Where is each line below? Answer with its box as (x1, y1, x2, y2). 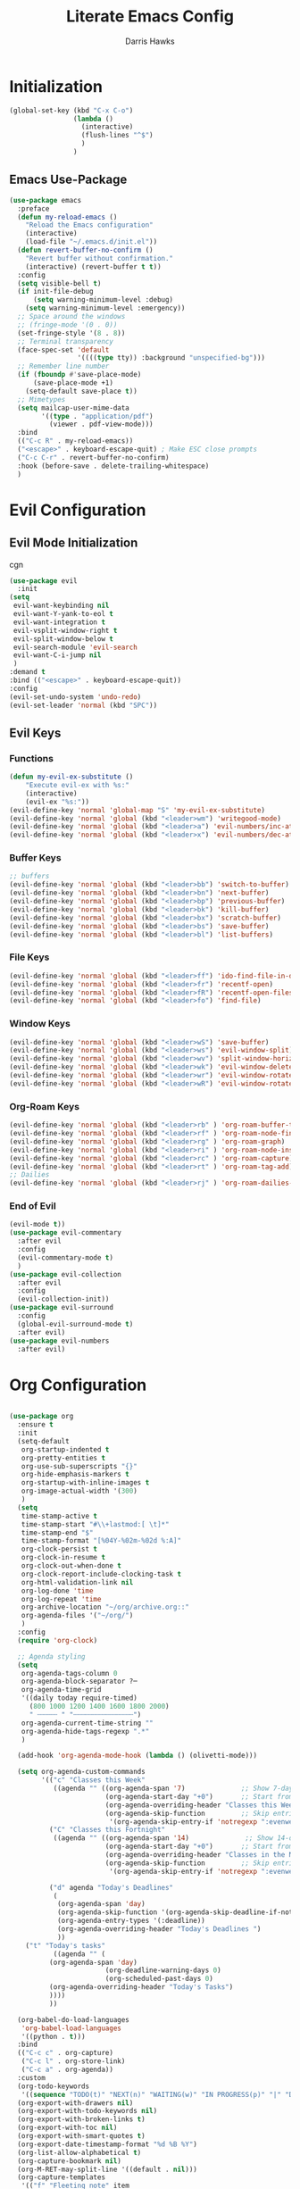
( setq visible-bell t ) (17, 279, 102, 287)
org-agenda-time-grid (21, 1685, 102, 1694)
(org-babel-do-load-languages (17, 2015, 129, 2024)
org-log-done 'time (21, 1586, 94, 1595)
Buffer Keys (9, 852, 62, 864)
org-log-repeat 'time (21, 1594, 102, 1603)
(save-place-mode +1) (32, 379, 114, 387)
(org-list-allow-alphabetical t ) (17, 2148, 142, 2157)
